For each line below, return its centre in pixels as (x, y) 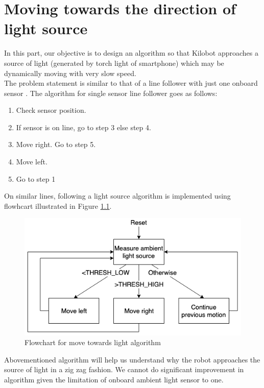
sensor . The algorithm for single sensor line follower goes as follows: (111, 93)
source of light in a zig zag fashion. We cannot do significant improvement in (124, 369)
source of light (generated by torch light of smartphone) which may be (114, 63)
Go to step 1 (36, 178)
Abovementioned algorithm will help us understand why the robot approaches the (132, 359)
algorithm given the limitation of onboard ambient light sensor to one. (114, 380)
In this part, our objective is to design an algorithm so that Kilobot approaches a (131, 53)
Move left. (32, 162)
